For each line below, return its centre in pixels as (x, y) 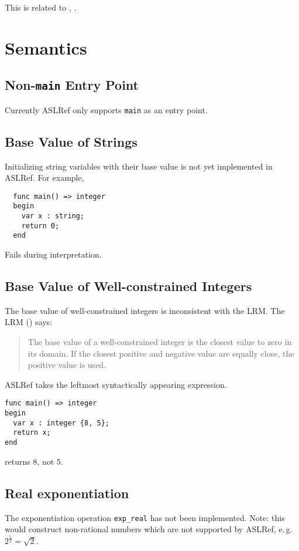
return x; (32, 433)
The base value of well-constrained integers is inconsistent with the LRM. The (145, 310)
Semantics (46, 47)
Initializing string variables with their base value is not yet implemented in (139, 166)
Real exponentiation (67, 493)
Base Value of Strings (71, 141)
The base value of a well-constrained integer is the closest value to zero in (160, 342)
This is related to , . (41, 7)
